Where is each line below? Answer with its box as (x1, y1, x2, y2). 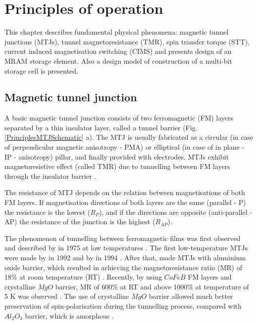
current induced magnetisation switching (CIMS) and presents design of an (4, 46, 232, 56)
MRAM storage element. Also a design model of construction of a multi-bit (4, 55, 232, 66)
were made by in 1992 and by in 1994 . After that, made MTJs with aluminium (4, 252, 246, 263)
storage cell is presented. (4, 65, 79, 76)
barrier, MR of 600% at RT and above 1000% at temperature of (55, 281, 249, 291)
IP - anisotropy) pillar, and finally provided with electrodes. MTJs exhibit (4, 151, 229, 162)
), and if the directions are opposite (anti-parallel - (99, 206, 252, 217)
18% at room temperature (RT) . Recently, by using (4, 272, 162, 282)
